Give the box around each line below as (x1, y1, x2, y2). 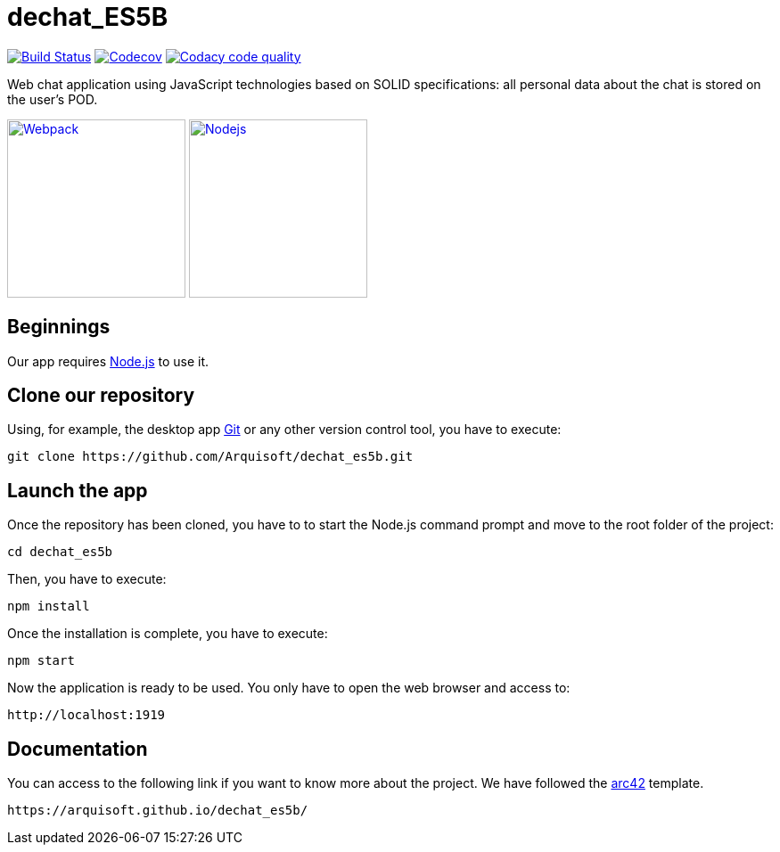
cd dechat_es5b (7, 545, 113, 560)
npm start (7, 653, 75, 668)
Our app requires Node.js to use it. (7, 353, 209, 369)
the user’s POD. (7, 91, 98, 107)
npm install (7, 599, 90, 614)
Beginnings (7, 315, 111, 339)
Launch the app (7, 479, 148, 502)
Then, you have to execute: (7, 571, 167, 587)
